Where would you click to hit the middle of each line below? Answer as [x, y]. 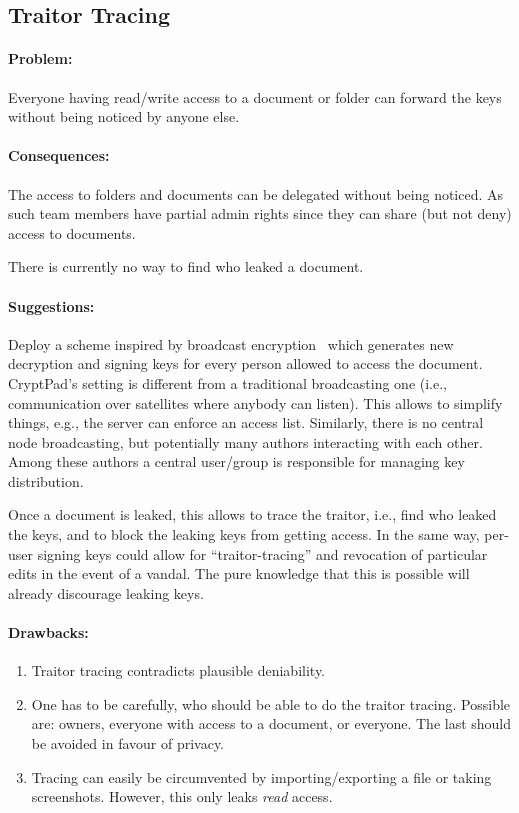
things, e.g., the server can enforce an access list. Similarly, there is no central [246, 422]
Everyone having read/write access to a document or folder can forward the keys [255, 96]
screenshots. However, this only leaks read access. [182, 796]
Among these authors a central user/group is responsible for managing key [236, 461]
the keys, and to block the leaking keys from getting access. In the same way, [244, 534]
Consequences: [59, 155]
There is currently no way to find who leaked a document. [186, 266]
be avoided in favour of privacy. [128, 743]
